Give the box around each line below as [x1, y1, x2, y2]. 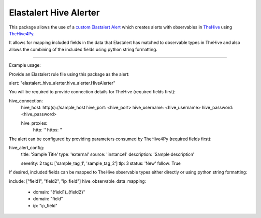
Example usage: [9, 62, 41, 68]
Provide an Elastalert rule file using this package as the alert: [9, 71, 130, 77]
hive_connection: [9, 98, 43, 103]
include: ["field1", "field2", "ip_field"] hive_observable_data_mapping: [9, 178, 146, 184]
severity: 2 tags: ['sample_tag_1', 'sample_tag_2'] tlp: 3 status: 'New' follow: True [21, 160, 181, 166]
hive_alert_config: [9, 145, 44, 151]
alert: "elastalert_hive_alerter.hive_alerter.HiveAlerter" [9, 80, 116, 86]
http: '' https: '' [33, 127, 63, 133]
